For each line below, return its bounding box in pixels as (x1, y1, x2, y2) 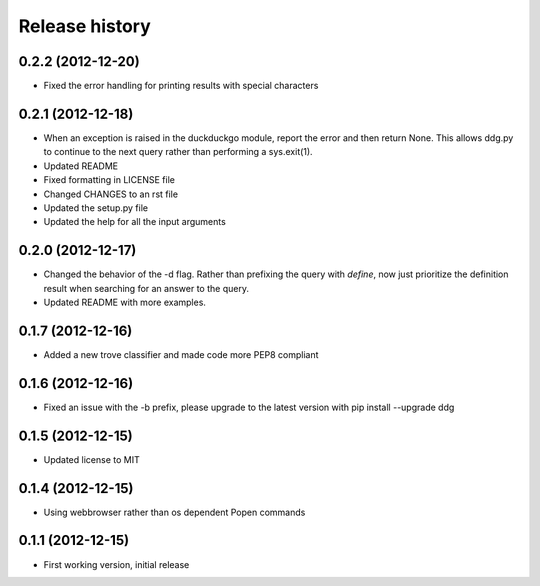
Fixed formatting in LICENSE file (43, 174, 175, 186)
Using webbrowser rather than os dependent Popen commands (43, 506, 306, 518)
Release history (18, 15, 152, 37)
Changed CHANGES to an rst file (43, 188, 179, 200)
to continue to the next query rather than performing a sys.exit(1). (43, 146, 314, 158)
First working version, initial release (43, 558, 190, 570)
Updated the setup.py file (43, 201, 149, 214)
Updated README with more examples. (43, 296, 207, 308)
